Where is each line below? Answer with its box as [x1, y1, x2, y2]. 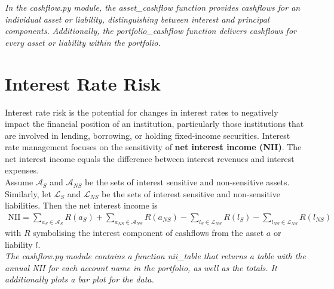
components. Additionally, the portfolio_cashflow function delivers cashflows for [5, 24, 296, 37]
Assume [5, 176, 33, 188]
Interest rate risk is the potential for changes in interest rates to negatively [5, 105, 278, 118]
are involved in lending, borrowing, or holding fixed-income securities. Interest [5, 129, 290, 141]
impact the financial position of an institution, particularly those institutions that [5, 117, 304, 130]
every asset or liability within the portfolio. [5, 36, 161, 48]
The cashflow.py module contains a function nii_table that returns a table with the [5, 250, 306, 262]
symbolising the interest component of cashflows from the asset [33, 226, 264, 239]
